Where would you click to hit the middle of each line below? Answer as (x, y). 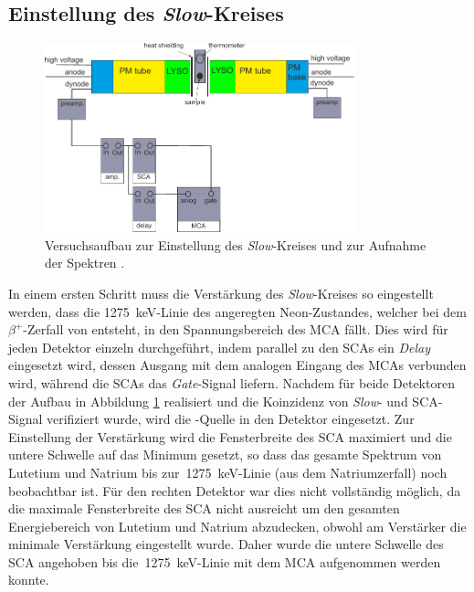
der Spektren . (85, 263)
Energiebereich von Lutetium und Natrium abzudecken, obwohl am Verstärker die (237, 526)
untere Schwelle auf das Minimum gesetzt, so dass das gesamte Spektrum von (225, 455)
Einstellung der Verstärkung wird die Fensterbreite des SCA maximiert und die (230, 436)
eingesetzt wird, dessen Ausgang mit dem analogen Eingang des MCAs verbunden (237, 365)
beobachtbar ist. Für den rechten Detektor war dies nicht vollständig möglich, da (235, 490)
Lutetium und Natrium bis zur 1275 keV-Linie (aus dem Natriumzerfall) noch (228, 472)
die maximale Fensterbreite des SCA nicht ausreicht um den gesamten (204, 508)
